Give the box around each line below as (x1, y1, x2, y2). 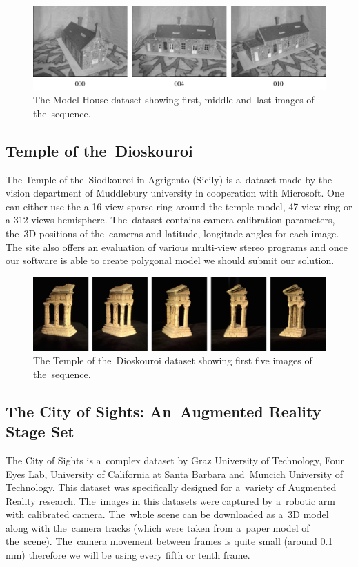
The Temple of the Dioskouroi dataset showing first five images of (33, 353, 312, 368)
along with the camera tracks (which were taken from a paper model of (6, 520, 310, 535)
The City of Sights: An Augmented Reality (6, 400, 321, 421)
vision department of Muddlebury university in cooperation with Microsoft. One (6, 186, 344, 200)
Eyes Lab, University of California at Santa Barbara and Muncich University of (6, 466, 344, 481)
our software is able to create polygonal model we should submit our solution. (6, 253, 335, 268)
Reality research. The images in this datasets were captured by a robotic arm (6, 493, 335, 508)
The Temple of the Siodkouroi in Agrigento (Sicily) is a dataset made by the (6, 172, 332, 186)
